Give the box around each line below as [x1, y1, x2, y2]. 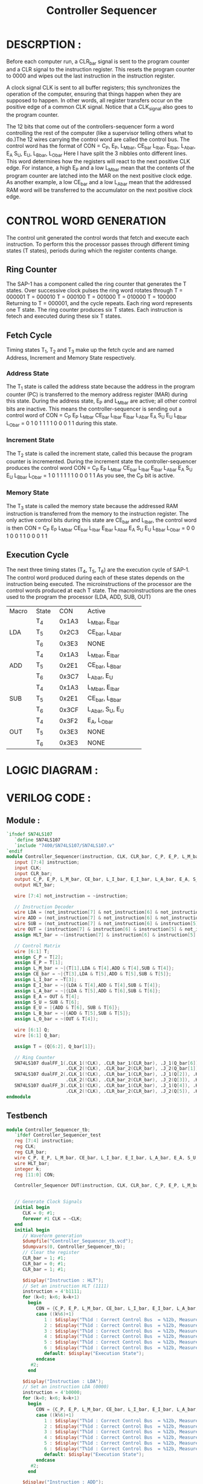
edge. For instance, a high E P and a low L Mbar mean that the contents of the [6, 164, 195, 173]
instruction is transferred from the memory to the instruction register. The [6, 510, 189, 518]
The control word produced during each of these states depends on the [6, 573, 185, 581]
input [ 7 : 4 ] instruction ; [14, 859, 80, 866]
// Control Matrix [14, 943, 61, 949]
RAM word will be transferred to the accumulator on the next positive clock [6, 186, 193, 194]
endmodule [6, 1093, 31, 1100]
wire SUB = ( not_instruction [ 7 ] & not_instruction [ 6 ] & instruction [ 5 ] [14, 921, 199, 927]
